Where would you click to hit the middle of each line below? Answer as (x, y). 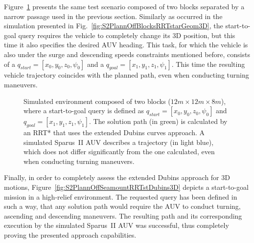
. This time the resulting (208, 64)
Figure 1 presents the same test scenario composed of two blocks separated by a (124, 6)
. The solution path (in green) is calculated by (158, 121)
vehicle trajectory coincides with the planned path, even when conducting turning (127, 75)
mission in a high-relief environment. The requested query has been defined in (121, 196)
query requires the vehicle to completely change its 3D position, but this (127, 35)
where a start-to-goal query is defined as (84, 111)
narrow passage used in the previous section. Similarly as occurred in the (113, 16)
